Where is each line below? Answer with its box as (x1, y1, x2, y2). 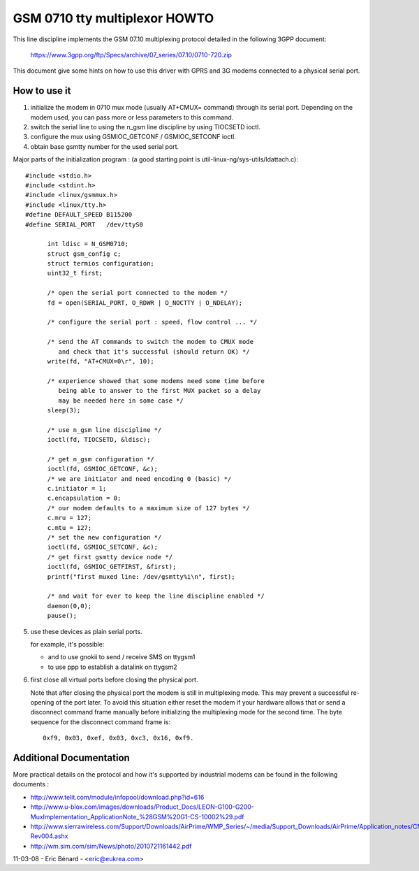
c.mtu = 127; (47, 524, 92, 531)
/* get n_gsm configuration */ (47, 455, 155, 463)
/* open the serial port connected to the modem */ (47, 289, 228, 297)
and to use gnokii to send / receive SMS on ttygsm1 (47, 653, 196, 661)
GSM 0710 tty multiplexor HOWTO (13, 10, 214, 26)
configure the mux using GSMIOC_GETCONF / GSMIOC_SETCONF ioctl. (30, 133, 237, 141)
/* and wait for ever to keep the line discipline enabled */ (47, 592, 265, 600)
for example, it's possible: (30, 640, 105, 648)
